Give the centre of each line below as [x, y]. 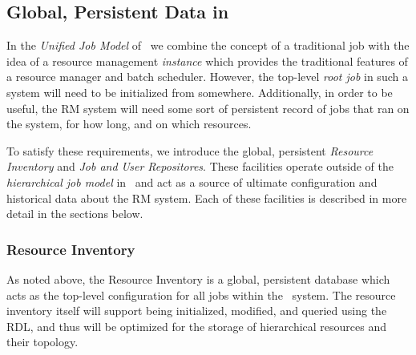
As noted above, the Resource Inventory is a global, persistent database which [198, 278]
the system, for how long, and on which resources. [129, 124]
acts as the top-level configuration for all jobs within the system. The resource [201, 294]
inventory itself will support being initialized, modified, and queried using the [197, 311]
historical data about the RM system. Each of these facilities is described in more [207, 198]
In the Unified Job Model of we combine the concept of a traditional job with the [208, 45]
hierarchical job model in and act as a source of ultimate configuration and [192, 182]
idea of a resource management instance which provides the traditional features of [207, 61]
